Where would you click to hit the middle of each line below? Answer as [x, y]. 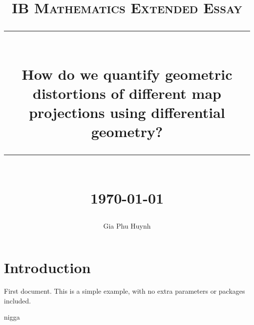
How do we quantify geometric [127, 74]
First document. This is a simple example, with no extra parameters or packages [125, 291]
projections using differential [127, 112]
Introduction [47, 267]
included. [18, 300]
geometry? [127, 131]
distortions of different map [127, 93]
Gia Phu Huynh [127, 225]
